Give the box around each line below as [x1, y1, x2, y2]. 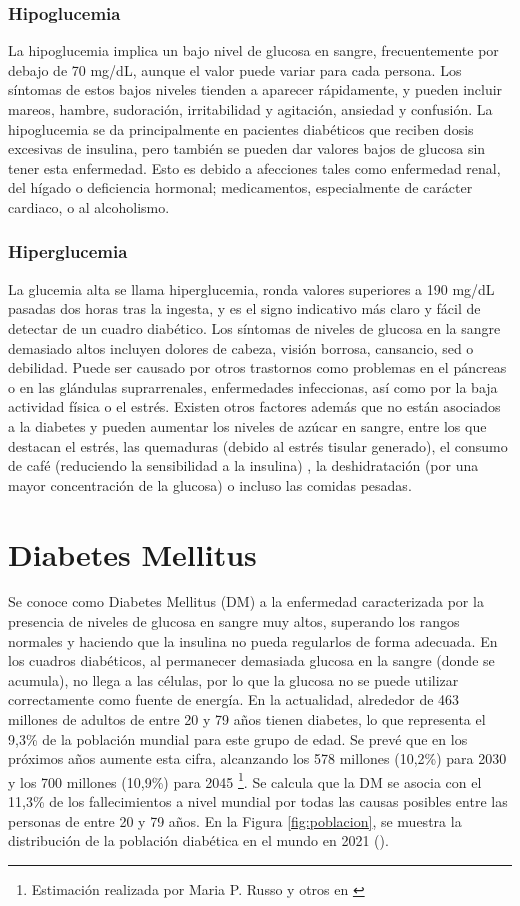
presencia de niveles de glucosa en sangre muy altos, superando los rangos [8, 611, 460, 632]
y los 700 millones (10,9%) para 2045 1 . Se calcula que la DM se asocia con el [8, 768, 482, 792]
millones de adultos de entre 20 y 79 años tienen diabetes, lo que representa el [8, 709, 486, 729]
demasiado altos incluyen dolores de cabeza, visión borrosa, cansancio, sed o [8, 337, 474, 358]
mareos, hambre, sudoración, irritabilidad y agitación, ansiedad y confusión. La [8, 99, 493, 119]
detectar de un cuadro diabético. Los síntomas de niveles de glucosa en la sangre [8, 317, 501, 338]
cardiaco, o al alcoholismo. [8, 196, 170, 217]
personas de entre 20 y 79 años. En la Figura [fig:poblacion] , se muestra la [8, 810, 462, 831]
